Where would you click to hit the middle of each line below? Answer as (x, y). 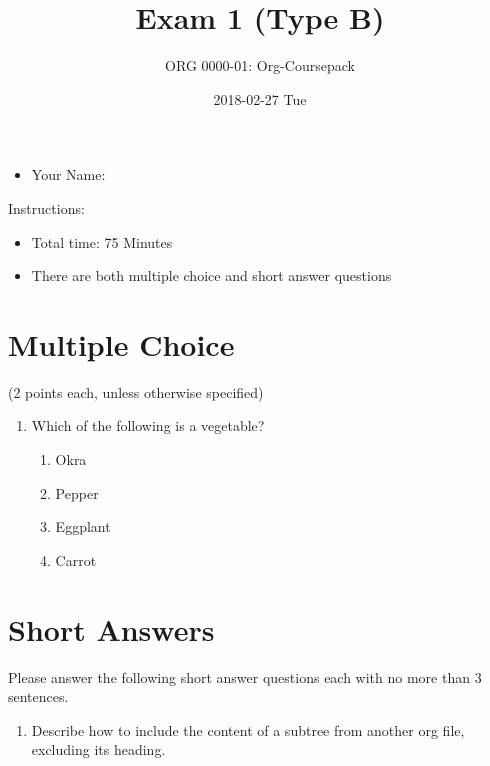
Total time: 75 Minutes (102, 241)
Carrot (76, 559)
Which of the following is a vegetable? (148, 425)
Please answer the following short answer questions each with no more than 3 (245, 676)
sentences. (38, 696)
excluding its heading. (98, 749)
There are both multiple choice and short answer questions (211, 275)
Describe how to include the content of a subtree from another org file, (248, 729)
